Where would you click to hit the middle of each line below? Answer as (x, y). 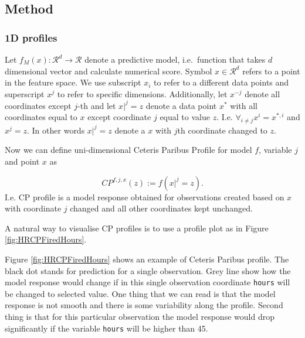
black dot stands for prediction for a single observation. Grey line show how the (148, 270)
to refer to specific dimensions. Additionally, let (142, 93)
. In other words (56, 130)
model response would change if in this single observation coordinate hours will (148, 282)
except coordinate (119, 117)
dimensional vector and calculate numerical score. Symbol (109, 71)
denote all (262, 93)
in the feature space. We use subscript (73, 82)
